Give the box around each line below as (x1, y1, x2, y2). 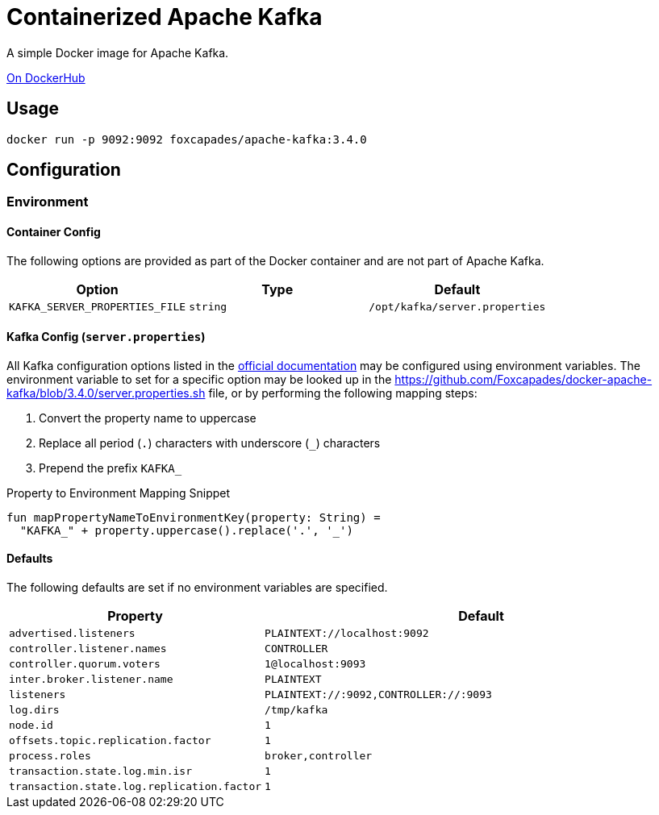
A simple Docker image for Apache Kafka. (6, 45, 229, 60)
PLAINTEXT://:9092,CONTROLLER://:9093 (265, 688, 492, 701)
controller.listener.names (9, 642, 167, 655)
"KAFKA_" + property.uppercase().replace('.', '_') (19, 523, 353, 537)
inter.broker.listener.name (9, 673, 173, 686)
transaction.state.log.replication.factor (9, 780, 262, 793)
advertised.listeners (9, 627, 136, 640)
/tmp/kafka (265, 704, 328, 717)
